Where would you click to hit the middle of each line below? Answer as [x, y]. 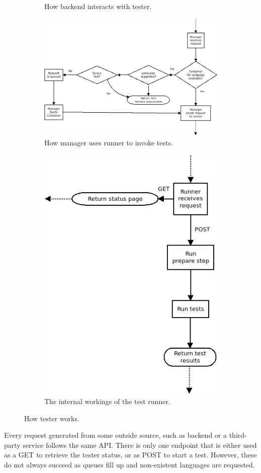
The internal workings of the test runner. [107, 401]
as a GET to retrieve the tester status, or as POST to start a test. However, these [130, 455]
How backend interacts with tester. [98, 6]
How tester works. [52, 418]
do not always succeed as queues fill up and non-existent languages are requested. [129, 464]
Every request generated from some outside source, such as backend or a [116, 435]
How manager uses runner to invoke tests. [109, 142]
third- [238, 435]
